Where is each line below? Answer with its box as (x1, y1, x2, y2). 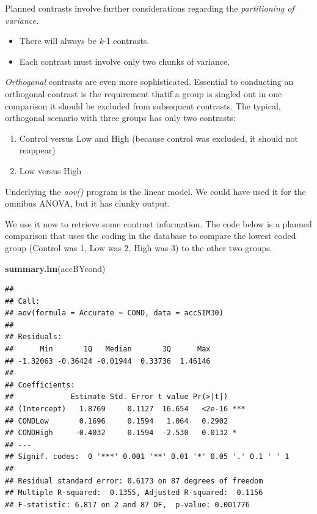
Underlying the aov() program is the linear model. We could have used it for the (5, 185, 306, 197)
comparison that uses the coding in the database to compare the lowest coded (5, 229, 296, 242)
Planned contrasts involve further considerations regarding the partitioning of (5, 2, 294, 14)
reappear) (19, 144, 56, 156)
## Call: (5, 296, 40, 306)
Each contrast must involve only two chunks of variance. (19, 54, 230, 67)
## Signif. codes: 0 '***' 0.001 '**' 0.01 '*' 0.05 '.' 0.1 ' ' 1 (5, 452, 290, 461)
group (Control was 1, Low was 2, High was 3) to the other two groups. (5, 241, 272, 254)
